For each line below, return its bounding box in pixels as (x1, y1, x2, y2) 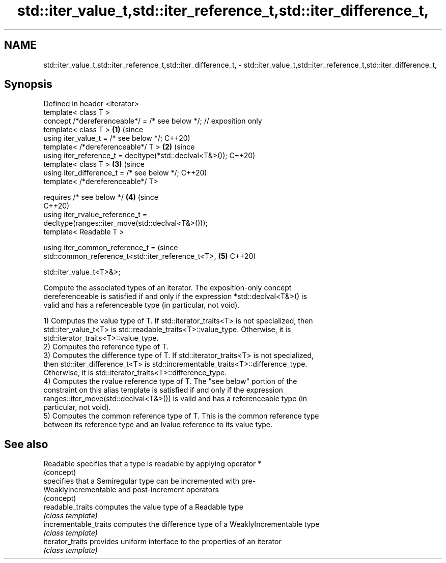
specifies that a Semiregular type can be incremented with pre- (43, 477, 256, 486)
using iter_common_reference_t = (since (43, 243, 178, 252)
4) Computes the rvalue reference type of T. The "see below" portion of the (43, 377, 297, 386)
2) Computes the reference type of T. (43, 342, 169, 351)
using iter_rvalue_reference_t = (43, 210, 148, 219)
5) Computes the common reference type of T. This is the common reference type (43, 411, 319, 421)
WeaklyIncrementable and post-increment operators (43, 485, 219, 494)
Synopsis (4, 78, 52, 91)
